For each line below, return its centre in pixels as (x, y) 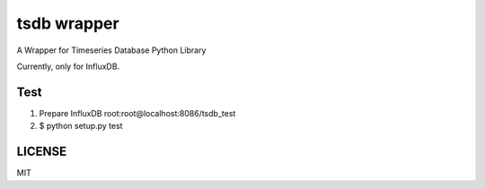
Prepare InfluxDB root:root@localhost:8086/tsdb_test (137, 113)
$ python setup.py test (81, 126)
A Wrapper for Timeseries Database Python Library (111, 50)
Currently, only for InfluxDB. (68, 66)
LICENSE (42, 152)
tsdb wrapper (68, 23)
